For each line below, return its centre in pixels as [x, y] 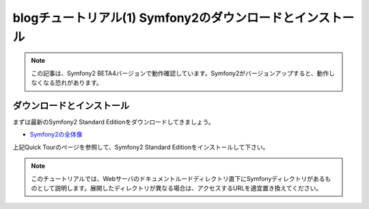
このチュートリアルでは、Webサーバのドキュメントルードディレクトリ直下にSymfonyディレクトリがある [178, 178]
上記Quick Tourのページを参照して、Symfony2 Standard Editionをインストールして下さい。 [141, 147]
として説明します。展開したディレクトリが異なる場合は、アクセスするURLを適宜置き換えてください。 [179, 188]
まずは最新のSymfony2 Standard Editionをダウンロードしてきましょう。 [113, 122]
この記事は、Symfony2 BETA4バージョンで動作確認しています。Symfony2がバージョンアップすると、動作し [183, 73]
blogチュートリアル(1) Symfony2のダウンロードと [154, 18]
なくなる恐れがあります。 [67, 83]
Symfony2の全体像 [56, 135]
